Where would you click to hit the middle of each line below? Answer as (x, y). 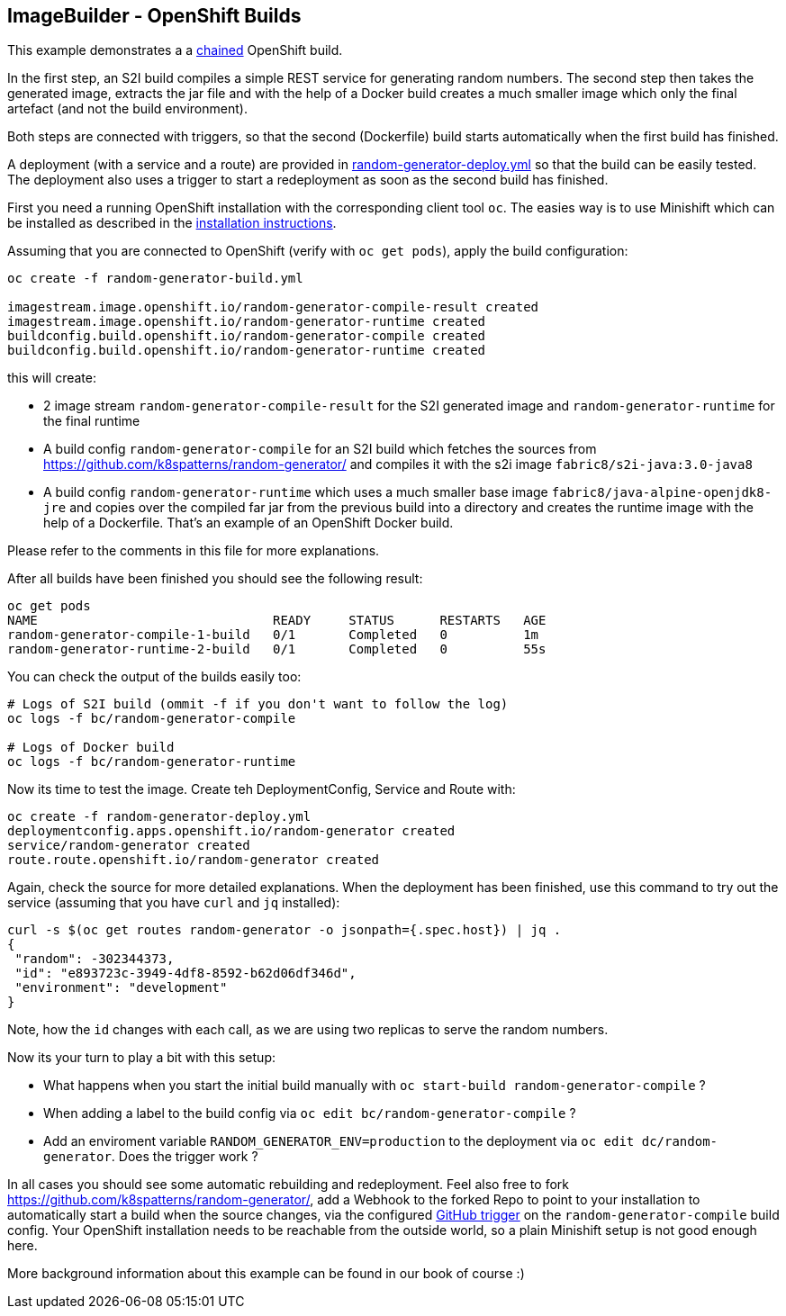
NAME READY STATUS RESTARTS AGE (277, 621)
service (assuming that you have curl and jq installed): (174, 903)
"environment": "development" (121, 988)
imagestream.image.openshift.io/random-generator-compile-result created (273, 307)
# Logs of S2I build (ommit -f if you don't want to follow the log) (258, 704)
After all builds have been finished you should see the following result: (215, 579)
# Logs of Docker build (91, 748)
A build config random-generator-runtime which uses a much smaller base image (296, 492)
